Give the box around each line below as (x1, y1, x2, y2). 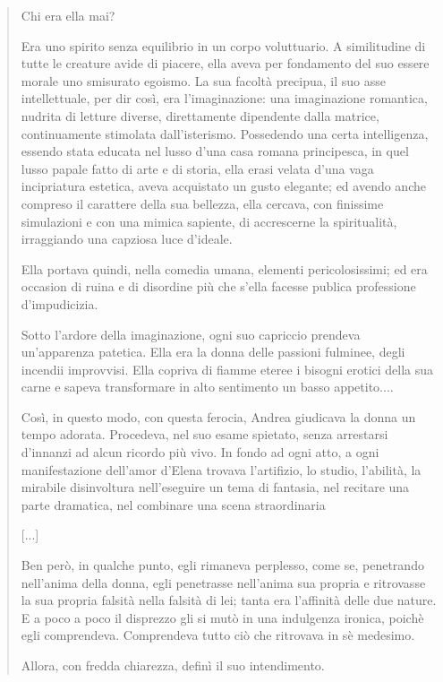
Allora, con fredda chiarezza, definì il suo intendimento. (21, 656, 325, 674)
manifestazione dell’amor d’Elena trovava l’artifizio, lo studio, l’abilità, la (21, 460, 422, 479)
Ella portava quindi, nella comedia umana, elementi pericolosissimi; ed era (21, 259, 428, 278)
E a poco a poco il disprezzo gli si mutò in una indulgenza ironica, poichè (21, 608, 424, 626)
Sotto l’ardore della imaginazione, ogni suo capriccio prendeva (21, 324, 361, 343)
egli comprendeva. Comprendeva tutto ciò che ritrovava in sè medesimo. (21, 626, 415, 644)
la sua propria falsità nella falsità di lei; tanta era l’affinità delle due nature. (21, 591, 437, 609)
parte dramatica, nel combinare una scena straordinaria (21, 495, 326, 514)
